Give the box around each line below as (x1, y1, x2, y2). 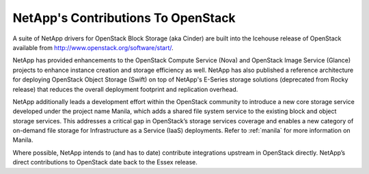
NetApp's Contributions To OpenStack (12, 10, 236, 25)
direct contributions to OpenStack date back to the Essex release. (12, 158, 197, 166)
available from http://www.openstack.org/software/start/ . (12, 43, 174, 51)
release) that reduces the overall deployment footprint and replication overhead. (12, 85, 238, 93)
